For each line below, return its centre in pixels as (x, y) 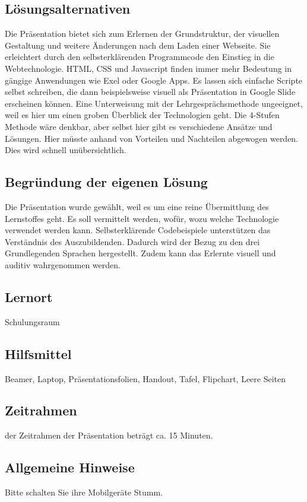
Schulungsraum (32, 321)
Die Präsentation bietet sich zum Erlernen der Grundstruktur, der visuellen (142, 34)
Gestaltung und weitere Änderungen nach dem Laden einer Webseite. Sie (138, 45)
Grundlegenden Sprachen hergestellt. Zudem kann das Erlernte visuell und (140, 253)
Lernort (29, 296)
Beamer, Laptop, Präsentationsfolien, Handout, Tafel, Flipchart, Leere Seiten (145, 378)
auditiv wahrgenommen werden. (63, 264)
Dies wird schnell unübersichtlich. (66, 150)
